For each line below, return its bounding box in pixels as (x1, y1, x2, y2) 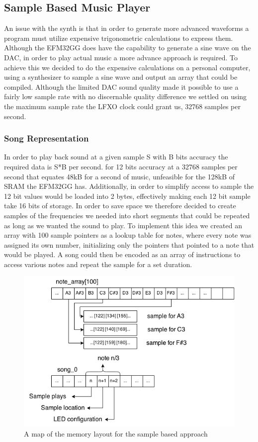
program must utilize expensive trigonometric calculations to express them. (4, 32, 233, 43)
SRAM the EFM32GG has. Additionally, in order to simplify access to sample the (4, 181, 254, 191)
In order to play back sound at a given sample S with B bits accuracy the (4, 151, 228, 162)
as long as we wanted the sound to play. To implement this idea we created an (4, 220, 243, 230)
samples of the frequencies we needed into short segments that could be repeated (4, 210, 250, 220)
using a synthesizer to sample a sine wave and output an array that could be (4, 72, 238, 82)
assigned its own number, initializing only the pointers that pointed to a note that (4, 239, 255, 250)
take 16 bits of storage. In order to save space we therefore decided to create (4, 200, 236, 211)
